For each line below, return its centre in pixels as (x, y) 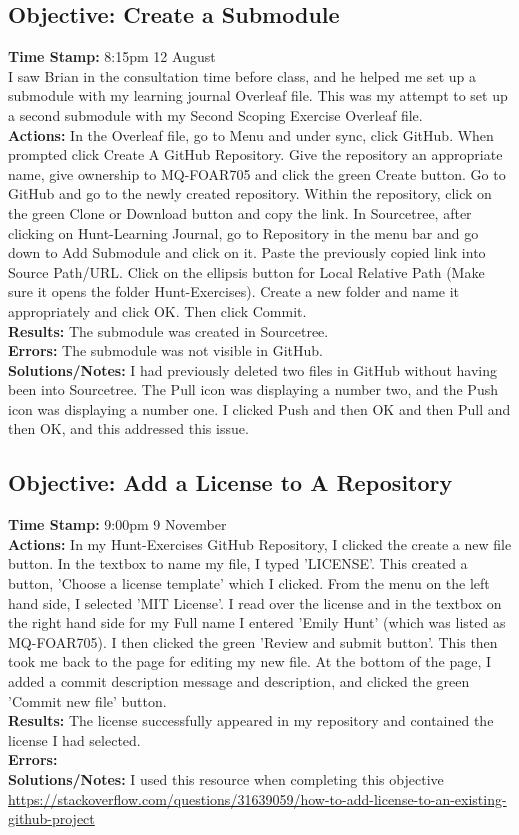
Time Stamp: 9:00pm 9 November (117, 524)
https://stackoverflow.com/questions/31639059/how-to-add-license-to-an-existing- (257, 798)
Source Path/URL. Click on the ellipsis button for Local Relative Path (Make (246, 271)
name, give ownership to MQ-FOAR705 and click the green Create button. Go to (257, 173)
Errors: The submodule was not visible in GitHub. (165, 350)
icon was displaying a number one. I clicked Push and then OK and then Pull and (259, 408)
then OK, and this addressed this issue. (128, 428)
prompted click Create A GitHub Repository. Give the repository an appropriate (255, 154)
